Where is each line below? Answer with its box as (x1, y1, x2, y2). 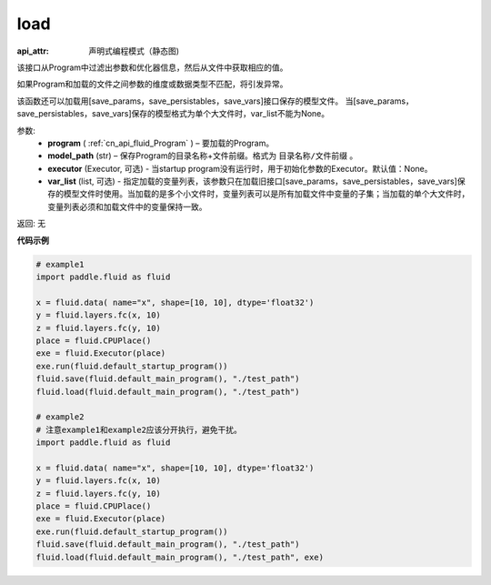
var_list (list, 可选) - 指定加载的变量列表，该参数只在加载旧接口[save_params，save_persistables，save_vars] (47, 176, 458, 187)
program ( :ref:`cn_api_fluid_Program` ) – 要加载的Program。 (47, 137, 275, 148)
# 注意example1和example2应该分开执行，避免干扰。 (35, 424, 243, 435)
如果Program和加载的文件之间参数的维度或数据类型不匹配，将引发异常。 (16, 78, 288, 90)
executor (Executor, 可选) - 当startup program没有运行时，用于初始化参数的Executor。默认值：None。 (47, 163, 433, 174)
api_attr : (16, 45, 50, 56)
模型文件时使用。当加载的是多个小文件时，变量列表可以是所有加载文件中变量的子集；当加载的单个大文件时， (63, 188, 470, 199)
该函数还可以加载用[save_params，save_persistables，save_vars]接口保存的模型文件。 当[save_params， (16, 96, 414, 106)
